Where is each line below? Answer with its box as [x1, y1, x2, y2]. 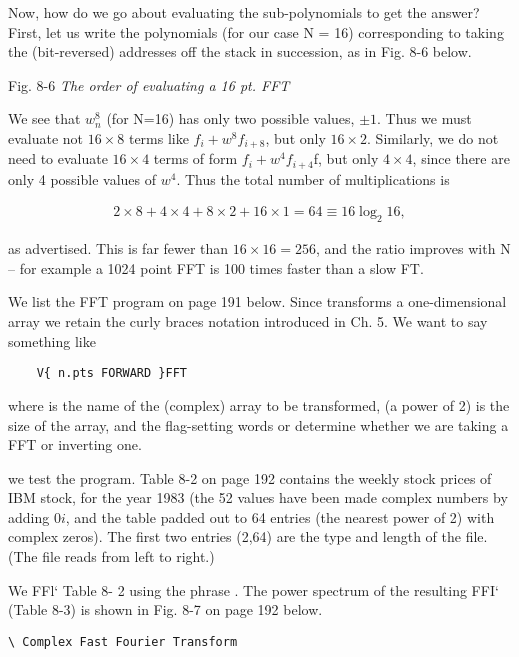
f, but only [313, 148, 379, 169]
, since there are [412, 148, 510, 169]
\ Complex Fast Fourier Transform [8, 634, 238, 649]
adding [8, 506, 50, 527]
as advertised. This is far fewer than [8, 238, 229, 259]
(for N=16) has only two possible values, [106, 108, 355, 129]
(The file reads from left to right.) [8, 546, 215, 567]
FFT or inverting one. [8, 434, 142, 455]
